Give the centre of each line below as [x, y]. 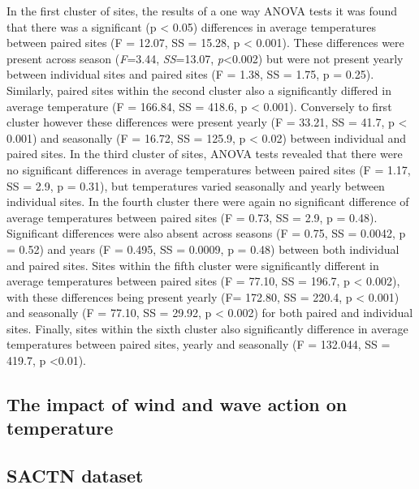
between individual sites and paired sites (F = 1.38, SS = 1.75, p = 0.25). [190, 74]
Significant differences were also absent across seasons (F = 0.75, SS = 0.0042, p [206, 233]
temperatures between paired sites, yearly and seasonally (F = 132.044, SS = [199, 344]
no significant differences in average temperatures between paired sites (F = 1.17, [209, 169]
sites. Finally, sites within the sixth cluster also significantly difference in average [207, 328]
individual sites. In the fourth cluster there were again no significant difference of [208, 202]
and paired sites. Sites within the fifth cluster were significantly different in [193, 265]
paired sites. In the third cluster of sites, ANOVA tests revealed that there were [205, 154]
